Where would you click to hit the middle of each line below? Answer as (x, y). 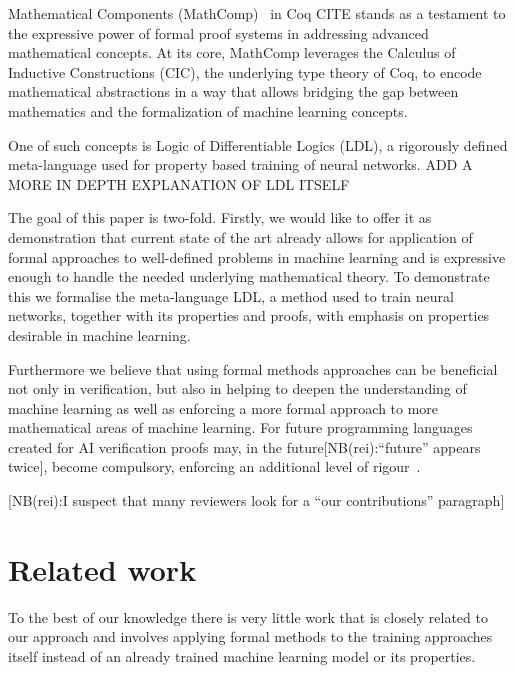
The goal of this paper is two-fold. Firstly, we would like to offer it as (220, 217)
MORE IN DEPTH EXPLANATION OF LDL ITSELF (179, 183)
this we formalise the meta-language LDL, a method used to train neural (231, 295)
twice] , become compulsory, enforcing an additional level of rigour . (214, 466)
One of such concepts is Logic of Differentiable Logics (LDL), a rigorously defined (258, 144)
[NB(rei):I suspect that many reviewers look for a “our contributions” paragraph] (256, 500)
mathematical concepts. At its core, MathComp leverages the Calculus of (232, 52)
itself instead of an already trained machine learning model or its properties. (242, 655)
